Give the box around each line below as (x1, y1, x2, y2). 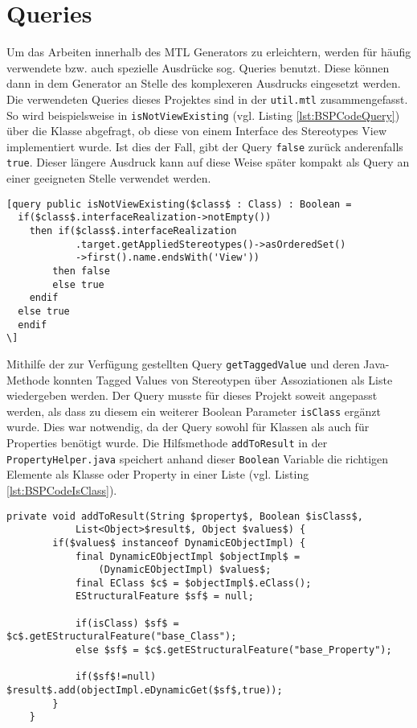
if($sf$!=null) (75, 671, 157, 683)
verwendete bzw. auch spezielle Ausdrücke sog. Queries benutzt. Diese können (6, 59, 390, 76)
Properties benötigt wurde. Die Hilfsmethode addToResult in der (6, 434, 328, 451)
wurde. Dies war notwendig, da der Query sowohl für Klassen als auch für (6, 418, 370, 435)
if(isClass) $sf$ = (75, 617, 179, 629)
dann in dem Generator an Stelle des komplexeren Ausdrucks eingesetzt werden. (6, 75, 401, 92)
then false (52, 265, 110, 277)
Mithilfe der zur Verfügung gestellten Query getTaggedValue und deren (6, 355, 360, 372)
